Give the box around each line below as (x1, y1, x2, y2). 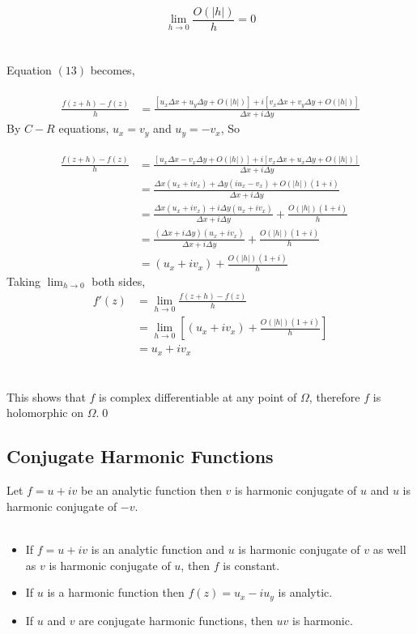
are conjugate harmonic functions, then (79, 611, 273, 628)
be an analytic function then (81, 482, 222, 499)
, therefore (308, 388, 360, 405)
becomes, (90, 62, 135, 79)
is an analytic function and (91, 541, 224, 558)
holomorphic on (6, 404, 83, 421)
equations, (58, 120, 109, 137)
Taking (6, 273, 41, 289)
